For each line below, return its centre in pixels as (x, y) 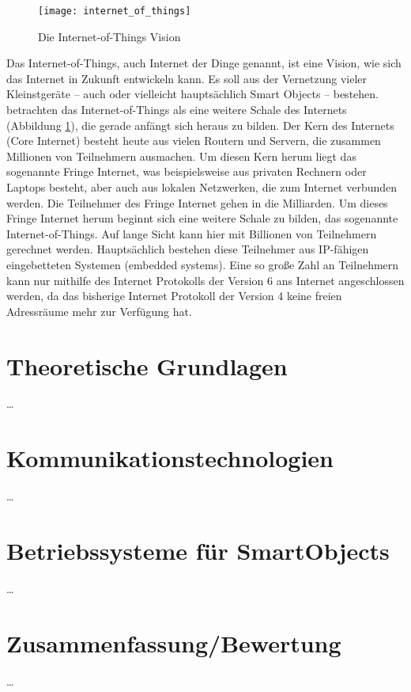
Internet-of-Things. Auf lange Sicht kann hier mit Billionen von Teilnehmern (192, 233)
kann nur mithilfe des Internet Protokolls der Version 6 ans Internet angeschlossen (205, 280)
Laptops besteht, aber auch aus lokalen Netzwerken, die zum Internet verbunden (202, 187)
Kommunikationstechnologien (170, 458)
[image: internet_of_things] (115, 11)
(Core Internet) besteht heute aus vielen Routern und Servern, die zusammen (194, 141)
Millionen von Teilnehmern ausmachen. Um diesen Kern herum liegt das (181, 156)
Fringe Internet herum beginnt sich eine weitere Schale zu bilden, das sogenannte (202, 218)
